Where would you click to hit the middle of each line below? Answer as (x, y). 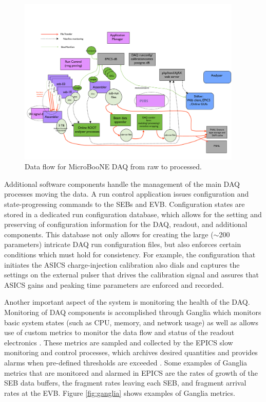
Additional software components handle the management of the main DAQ (122, 183)
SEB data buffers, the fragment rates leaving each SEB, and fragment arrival (125, 383)
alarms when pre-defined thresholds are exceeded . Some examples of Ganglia (126, 362)
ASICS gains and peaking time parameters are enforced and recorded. (114, 284)
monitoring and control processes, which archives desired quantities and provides (131, 352)
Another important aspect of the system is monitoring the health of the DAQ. (127, 302)
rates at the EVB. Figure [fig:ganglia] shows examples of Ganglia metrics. (120, 392)
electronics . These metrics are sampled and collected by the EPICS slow (119, 342)
